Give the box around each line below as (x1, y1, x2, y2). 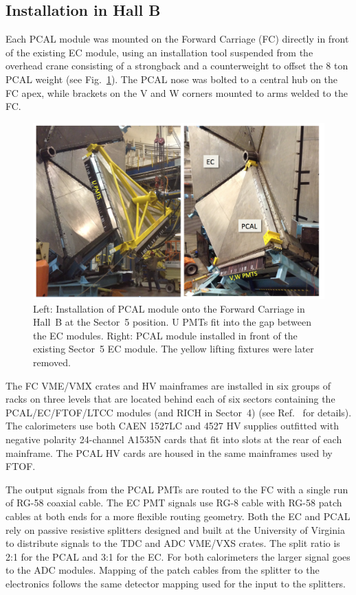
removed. (33, 355, 71, 370)
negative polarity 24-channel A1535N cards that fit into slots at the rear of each (5, 432, 342, 446)
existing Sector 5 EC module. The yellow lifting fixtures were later (33, 341, 314, 356)
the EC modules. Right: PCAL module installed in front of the (33, 328, 298, 342)
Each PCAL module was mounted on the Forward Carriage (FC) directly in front (5, 32, 349, 46)
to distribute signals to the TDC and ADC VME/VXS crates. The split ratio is (5, 536, 340, 550)
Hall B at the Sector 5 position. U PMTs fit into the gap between (33, 315, 312, 329)
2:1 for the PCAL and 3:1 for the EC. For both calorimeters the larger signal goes (5, 549, 351, 563)
